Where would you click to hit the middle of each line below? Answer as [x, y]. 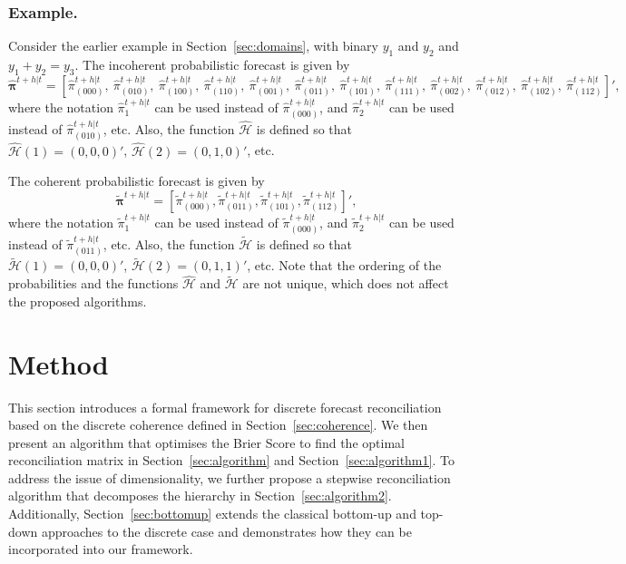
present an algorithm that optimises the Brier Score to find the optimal [206, 442]
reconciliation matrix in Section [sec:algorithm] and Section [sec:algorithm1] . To [231, 460]
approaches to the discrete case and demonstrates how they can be [226, 531]
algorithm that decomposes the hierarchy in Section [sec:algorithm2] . [200, 496]
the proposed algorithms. [78, 301]
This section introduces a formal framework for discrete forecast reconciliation [225, 407]
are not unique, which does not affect [346, 283]
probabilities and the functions [93, 283]
